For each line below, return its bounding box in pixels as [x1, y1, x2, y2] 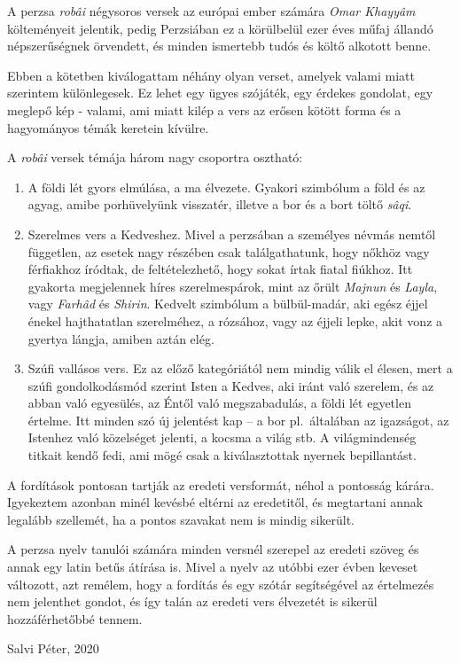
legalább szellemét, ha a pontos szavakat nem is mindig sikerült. [7, 510, 355, 528]
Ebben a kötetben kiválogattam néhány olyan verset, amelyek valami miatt [7, 66, 415, 84]
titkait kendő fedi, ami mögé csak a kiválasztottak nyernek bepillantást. [27, 446, 417, 464]
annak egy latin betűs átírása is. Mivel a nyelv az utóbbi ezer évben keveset [7, 558, 418, 576]
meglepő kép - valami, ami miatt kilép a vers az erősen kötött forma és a [7, 100, 402, 119]
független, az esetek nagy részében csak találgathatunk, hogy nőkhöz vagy [27, 242, 430, 261]
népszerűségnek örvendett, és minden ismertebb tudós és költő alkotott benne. [7, 36, 432, 55]
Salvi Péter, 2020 [7, 639, 99, 658]
